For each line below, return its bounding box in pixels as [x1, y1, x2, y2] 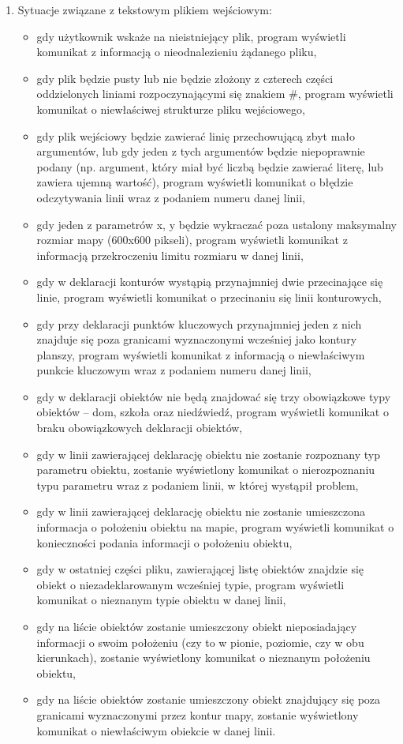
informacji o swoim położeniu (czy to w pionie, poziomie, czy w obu [36, 633, 364, 650]
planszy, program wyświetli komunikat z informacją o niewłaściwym [36, 346, 365, 363]
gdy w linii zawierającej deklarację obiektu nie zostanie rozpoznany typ [36, 445, 380, 462]
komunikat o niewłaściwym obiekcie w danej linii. [36, 722, 276, 738]
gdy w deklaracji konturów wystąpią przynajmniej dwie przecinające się [36, 273, 383, 290]
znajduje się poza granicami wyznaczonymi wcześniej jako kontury [36, 331, 357, 348]
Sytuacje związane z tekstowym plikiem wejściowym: [17, 2, 272, 17]
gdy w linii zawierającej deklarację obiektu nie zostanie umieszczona [36, 503, 365, 520]
